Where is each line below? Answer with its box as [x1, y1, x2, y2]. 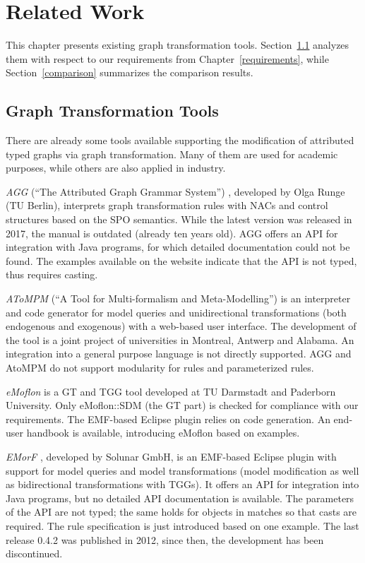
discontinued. [6, 546, 63, 561]
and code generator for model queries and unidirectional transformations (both [6, 304, 347, 319]
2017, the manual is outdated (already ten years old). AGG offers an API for [6, 225, 338, 240]
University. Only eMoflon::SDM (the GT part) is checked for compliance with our [6, 398, 359, 413]
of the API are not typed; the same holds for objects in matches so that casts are [6, 504, 357, 519]
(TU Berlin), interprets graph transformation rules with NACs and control [6, 198, 328, 213]
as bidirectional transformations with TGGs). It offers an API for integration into [6, 477, 359, 492]
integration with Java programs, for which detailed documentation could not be [6, 239, 350, 254]
